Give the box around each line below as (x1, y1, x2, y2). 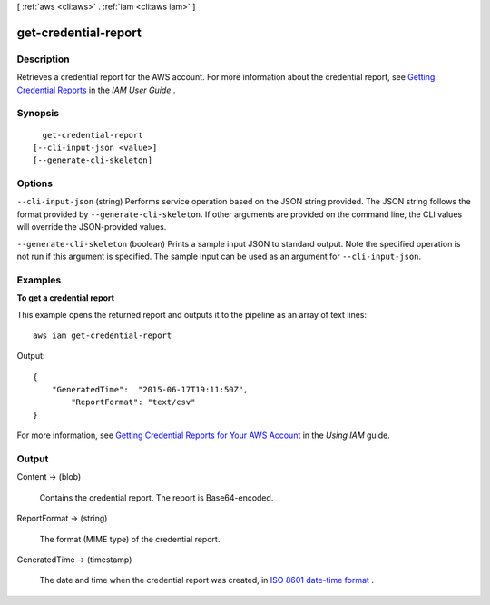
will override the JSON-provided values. (16, 222, 167, 233)
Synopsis (16, 107, 59, 120)
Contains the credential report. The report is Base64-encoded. (39, 491, 274, 503)
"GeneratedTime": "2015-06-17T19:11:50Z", (51, 384, 249, 395)
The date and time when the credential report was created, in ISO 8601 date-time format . (39, 575, 374, 586)
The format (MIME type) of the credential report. (39, 533, 220, 544)
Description (16, 53, 70, 65)
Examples (16, 273, 62, 286)
